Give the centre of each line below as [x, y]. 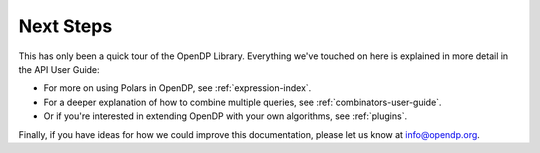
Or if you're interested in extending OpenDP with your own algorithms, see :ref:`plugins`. [225, 116]
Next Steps [65, 26]
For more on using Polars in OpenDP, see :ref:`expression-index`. [177, 88]
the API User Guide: [59, 69]
